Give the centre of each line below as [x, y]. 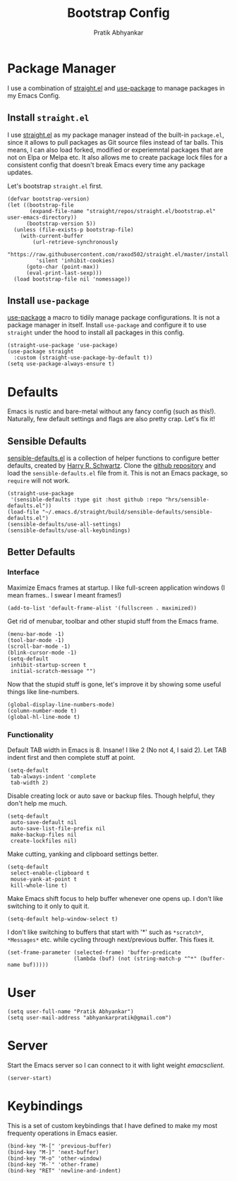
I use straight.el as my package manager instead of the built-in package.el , [116, 135]
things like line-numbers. [43, 691]
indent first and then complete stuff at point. [71, 758]
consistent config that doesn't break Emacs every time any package [106, 164]
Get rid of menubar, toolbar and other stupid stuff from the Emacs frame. [113, 621]
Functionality [31, 734]
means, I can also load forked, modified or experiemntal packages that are [115, 150]
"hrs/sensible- [187, 500]
